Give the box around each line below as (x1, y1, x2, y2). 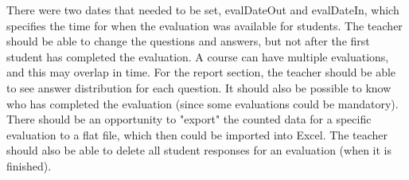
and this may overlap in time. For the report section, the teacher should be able (6, 64, 396, 80)
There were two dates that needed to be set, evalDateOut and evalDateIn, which (6, 2, 399, 18)
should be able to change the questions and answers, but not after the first (6, 33, 370, 49)
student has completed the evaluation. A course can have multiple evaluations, (6, 48, 389, 65)
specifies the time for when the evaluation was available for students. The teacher (6, 17, 403, 33)
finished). (6, 157, 52, 174)
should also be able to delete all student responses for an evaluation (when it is (6, 142, 391, 158)
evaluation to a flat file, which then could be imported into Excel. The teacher (6, 126, 388, 143)
